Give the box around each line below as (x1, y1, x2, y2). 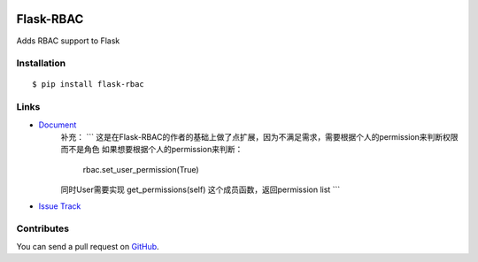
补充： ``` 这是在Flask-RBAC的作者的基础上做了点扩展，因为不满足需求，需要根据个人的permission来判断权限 (60, 132, 459, 142)
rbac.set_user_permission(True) (82, 164, 199, 174)
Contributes (16, 222, 70, 235)
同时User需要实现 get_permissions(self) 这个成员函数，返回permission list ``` (60, 184, 341, 195)
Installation (16, 58, 66, 70)
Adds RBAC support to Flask (16, 35, 120, 46)
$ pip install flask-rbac (32, 80, 145, 89)
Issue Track (38, 200, 81, 212)
